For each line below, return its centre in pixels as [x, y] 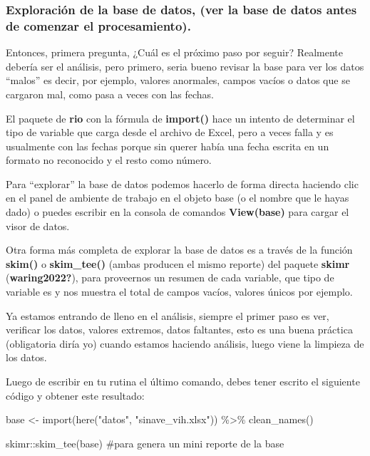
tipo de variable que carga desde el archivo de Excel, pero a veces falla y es [170, 132]
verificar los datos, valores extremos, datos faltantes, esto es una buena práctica [179, 330]
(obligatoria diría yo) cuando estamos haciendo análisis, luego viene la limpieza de [185, 343]
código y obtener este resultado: [75, 395]
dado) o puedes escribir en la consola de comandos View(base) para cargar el [178, 212]
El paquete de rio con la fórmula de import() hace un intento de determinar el [180, 118]
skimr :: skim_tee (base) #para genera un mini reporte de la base [145, 443]
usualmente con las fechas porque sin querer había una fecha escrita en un [168, 146]
